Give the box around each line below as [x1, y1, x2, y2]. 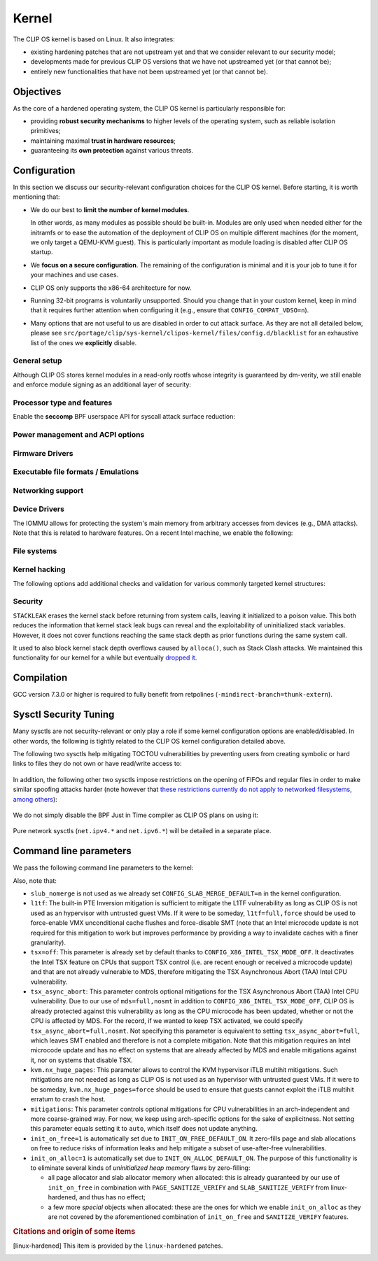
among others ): [13, 795, 57, 803]
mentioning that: [13, 193, 60, 201]
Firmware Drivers [13, 448, 73, 458]
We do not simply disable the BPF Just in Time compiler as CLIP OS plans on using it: [13, 811, 259, 819]
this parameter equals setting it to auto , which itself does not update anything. [30, 1124, 258, 1133]
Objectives [13, 85, 62, 97]
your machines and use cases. [30, 270, 119, 279]
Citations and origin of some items [13, 1226, 136, 1236]
